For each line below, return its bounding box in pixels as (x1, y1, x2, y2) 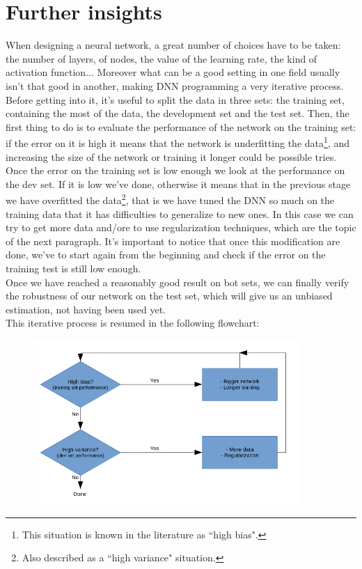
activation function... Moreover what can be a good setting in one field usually (6, 65, 340, 79)
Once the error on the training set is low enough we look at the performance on (6, 163, 345, 178)
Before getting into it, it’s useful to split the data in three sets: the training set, (6, 92, 345, 107)
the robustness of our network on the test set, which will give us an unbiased (6, 288, 333, 303)
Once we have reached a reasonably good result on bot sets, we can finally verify (6, 274, 349, 289)
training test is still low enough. (6, 260, 141, 275)
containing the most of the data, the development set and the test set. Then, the (6, 106, 349, 120)
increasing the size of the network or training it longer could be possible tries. (6, 149, 337, 164)
